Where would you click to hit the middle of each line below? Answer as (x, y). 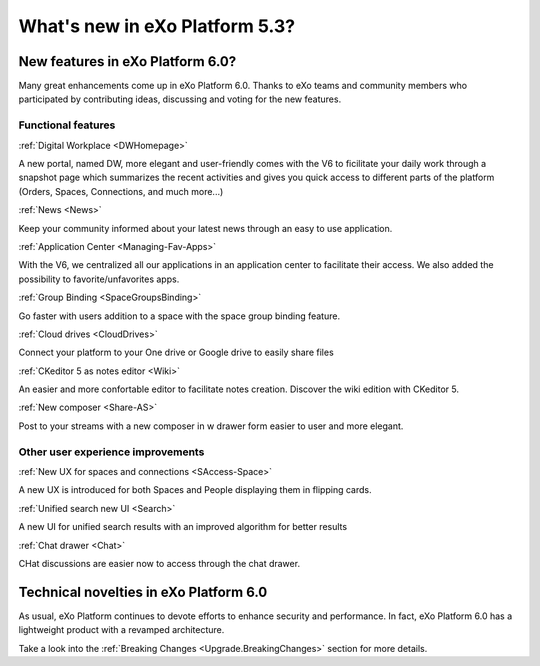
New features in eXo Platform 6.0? (127, 61)
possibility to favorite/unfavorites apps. (99, 279)
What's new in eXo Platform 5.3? (157, 26)
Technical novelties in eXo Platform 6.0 (143, 591)
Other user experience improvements (111, 452)
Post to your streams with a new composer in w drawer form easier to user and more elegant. (211, 426)
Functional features (67, 125)
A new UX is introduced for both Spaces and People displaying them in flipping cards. (195, 490)
